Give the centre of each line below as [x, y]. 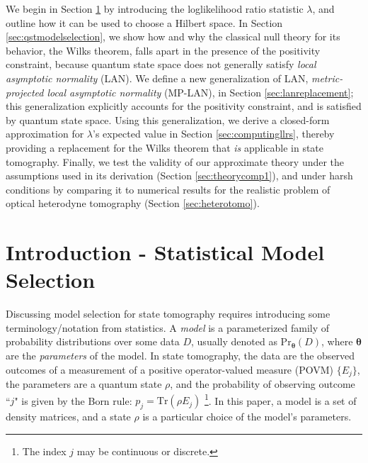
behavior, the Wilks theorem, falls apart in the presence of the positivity [163, 50]
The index [44, 451]
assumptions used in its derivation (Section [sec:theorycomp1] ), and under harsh [179, 175]
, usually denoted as [234, 341]
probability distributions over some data [93, 341]
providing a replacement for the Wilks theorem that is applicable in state [165, 147]
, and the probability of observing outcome [263, 384]
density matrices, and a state [68, 417]
